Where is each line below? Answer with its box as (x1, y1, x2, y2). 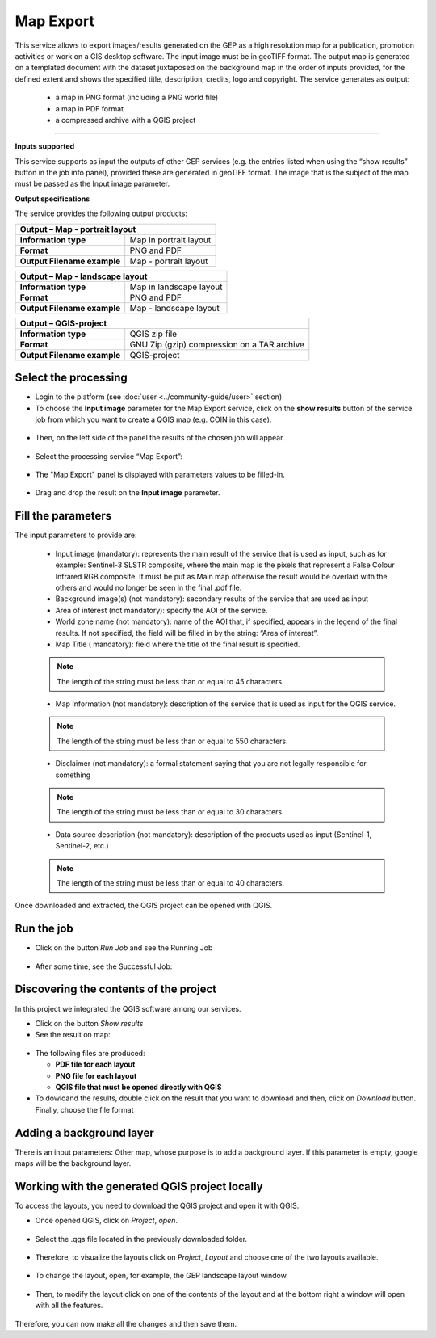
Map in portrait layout (129, 234, 212, 246)
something (55, 770, 91, 780)
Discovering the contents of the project (15, 982, 217, 996)
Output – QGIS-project (19, 318, 107, 329)
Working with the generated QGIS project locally (15, 1180, 263, 1193)
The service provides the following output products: (15, 208, 187, 218)
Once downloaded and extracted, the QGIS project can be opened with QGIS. (15, 901, 273, 911)
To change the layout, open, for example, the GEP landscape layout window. (35, 1271, 288, 1281)
